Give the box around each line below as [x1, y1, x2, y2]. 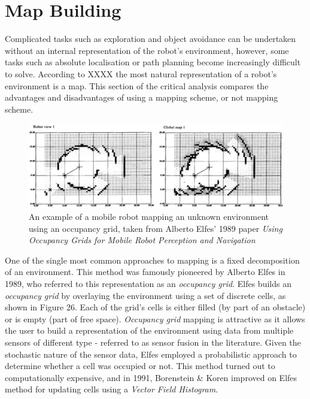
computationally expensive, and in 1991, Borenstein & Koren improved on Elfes [5, 371, 297, 383]
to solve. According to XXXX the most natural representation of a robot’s [5, 67, 277, 80]
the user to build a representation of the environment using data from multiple [5, 324, 294, 337]
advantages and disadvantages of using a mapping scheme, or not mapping [5, 91, 278, 104]
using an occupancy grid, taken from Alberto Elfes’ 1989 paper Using [29, 222, 282, 234]
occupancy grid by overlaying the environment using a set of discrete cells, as [5, 289, 286, 301]
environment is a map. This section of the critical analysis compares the [5, 79, 269, 92]
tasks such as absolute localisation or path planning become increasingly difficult [5, 56, 301, 68]
